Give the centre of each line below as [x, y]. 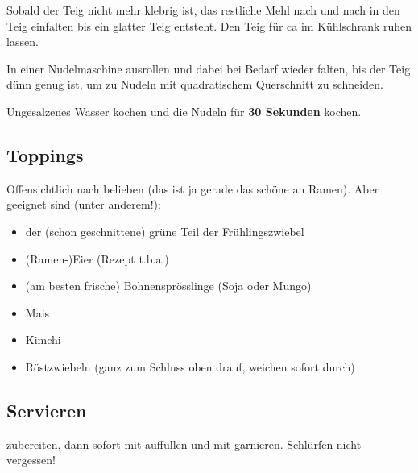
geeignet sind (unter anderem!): [84, 204]
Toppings [45, 154]
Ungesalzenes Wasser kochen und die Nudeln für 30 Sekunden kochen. [184, 111]
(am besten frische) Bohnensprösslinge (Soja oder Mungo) [168, 286]
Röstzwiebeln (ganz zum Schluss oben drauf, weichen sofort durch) [190, 366]
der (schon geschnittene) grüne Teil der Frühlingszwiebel [165, 231]
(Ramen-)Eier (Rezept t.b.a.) [97, 258]
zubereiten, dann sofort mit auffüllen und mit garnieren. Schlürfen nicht [184, 444]
